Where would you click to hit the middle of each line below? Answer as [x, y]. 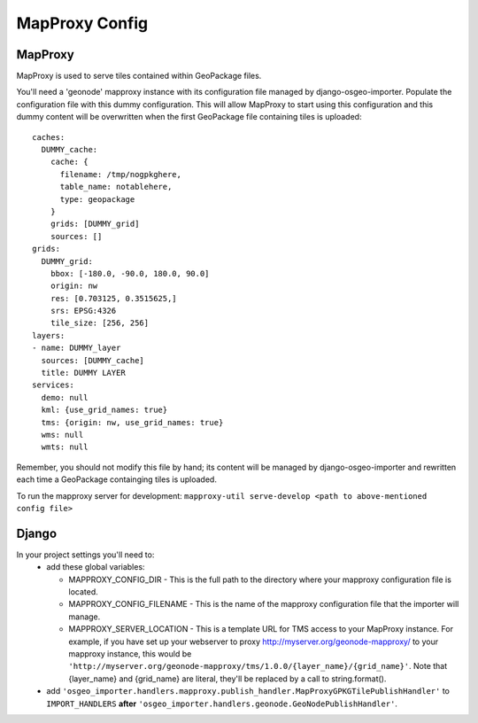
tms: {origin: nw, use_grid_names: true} [132, 422]
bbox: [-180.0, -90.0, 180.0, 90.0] [130, 273]
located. [83, 592]
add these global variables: [96, 567]
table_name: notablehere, [116, 187]
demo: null [65, 397]
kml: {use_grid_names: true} [104, 410]
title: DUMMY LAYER [83, 373]
